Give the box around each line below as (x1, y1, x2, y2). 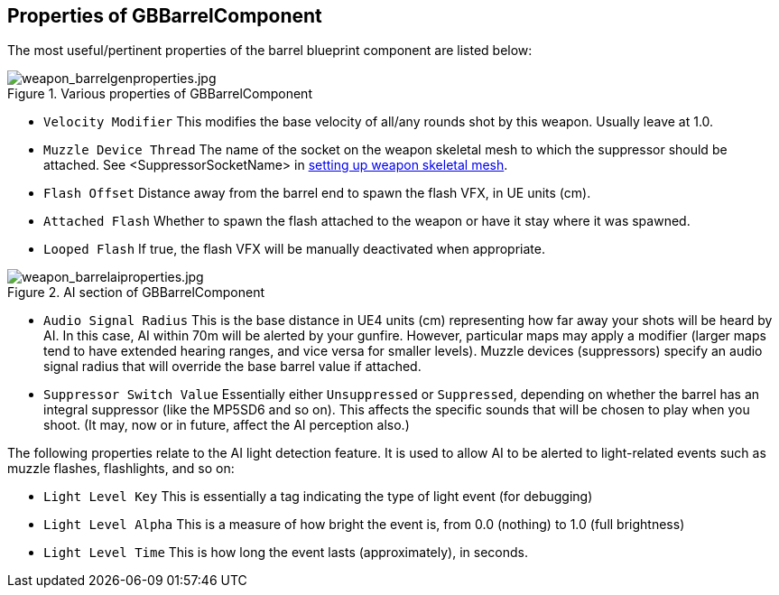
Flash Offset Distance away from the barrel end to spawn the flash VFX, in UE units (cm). (43, 185, 591, 201)
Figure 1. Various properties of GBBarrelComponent (7, 86, 312, 102)
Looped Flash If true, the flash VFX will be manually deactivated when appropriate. (43, 241, 545, 257)
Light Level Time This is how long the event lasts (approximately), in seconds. (43, 544, 528, 561)
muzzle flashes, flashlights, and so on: (7, 460, 235, 477)
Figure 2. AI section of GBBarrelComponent (7, 284, 265, 301)
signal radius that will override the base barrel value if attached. (43, 358, 422, 375)
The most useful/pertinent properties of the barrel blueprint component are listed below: (7, 42, 533, 59)
